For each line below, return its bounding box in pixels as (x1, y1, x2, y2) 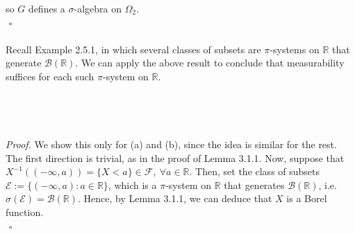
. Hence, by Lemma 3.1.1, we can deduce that (78, 191, 272, 206)
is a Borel (286, 191, 327, 206)
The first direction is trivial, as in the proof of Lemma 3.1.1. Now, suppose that (6, 150, 345, 165)
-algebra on (74, 1, 122, 15)
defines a (28, 1, 65, 15)
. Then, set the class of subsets (189, 164, 320, 179)
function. (6, 204, 44, 219)
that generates (224, 177, 285, 192)
